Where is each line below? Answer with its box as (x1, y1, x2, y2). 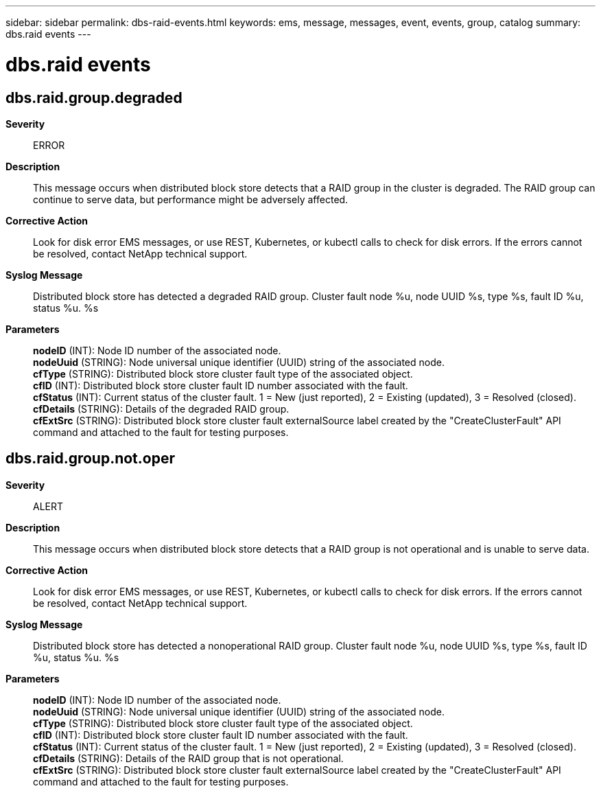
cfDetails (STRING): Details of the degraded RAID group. (33, 402, 290, 415)
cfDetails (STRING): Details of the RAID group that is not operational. (33, 752, 344, 764)
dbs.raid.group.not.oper (5, 450, 175, 468)
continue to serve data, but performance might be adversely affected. (33, 193, 349, 205)
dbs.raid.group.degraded (5, 89, 182, 106)
